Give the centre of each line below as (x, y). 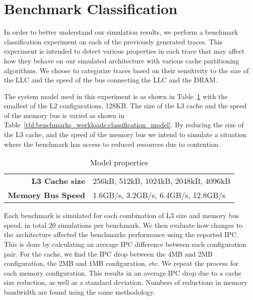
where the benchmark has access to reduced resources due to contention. (112, 144)
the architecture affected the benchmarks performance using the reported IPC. (121, 234)
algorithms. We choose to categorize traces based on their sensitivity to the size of (126, 70)
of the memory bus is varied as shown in (64, 115)
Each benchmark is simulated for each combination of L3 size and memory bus (122, 215)
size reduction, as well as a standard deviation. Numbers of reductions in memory (126, 282)
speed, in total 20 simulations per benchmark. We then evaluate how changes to (123, 225)
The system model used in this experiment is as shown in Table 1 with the (116, 96)
